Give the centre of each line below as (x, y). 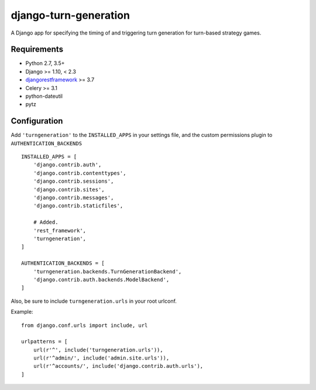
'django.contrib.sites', (69, 189)
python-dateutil (44, 96)
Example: (22, 312)
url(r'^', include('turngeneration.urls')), (98, 350)
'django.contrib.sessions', (73, 181)
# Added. (46, 222)
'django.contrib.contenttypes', (80, 173)
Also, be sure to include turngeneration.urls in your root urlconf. (94, 301)
